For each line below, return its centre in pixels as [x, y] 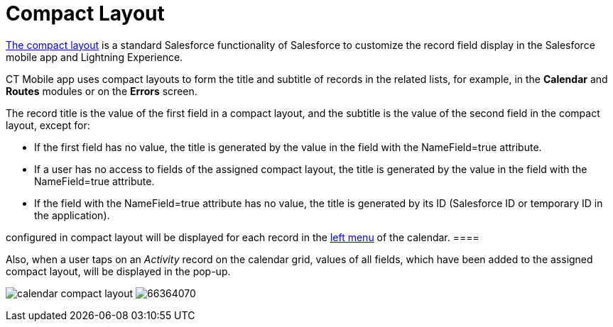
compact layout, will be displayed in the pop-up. [118, 271]
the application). [72, 215]
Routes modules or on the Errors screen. [102, 91]
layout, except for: [48, 125]
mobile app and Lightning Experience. [94, 57]
